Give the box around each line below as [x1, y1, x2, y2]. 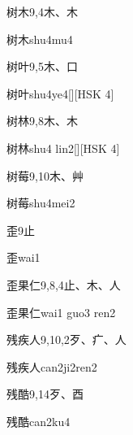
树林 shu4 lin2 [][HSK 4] [6, 139, 120, 156]
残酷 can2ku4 [6, 412, 71, 429]
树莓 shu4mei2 [6, 194, 75, 211]
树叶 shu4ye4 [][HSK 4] [6, 85, 114, 102]
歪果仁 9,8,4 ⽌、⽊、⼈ [6, 276, 121, 293]
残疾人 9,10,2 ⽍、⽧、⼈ [6, 331, 127, 348]
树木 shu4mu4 [6, 30, 73, 47]
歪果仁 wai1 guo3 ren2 [6, 303, 116, 320]
